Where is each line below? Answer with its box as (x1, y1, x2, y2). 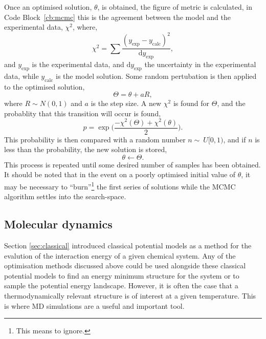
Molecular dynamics (4, 216, 113, 232)
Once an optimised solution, (4, 2, 92, 12)
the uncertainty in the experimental (144, 59, 256, 70)
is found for (173, 98, 210, 109)
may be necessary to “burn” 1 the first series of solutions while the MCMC (4, 180, 236, 192)
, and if (223, 134, 246, 144)
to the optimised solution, (4, 81, 85, 92)
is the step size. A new (91, 98, 162, 109)
